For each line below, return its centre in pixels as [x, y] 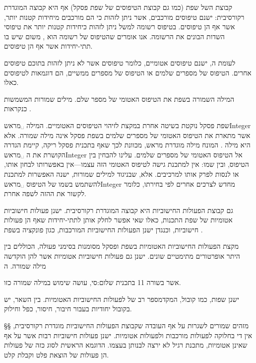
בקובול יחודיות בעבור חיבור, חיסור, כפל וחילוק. [68, 309]
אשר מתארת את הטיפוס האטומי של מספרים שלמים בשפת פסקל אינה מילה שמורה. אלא [127, 135]
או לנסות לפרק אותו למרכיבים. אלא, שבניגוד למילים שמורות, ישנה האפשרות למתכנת [122, 174]
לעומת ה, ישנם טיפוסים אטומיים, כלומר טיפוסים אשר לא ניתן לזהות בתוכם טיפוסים [120, 62]
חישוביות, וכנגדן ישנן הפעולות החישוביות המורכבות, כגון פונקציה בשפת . [103, 229]
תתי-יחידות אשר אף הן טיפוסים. [48, 46]
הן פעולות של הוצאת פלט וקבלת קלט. [57, 354]
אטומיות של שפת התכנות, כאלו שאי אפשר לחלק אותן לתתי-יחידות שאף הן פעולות [118, 220]
